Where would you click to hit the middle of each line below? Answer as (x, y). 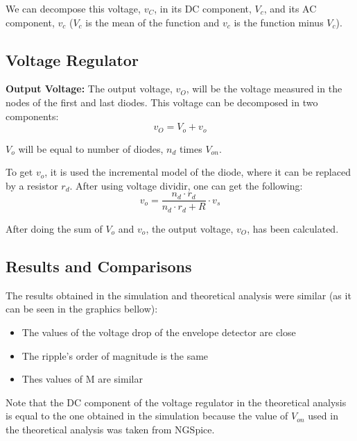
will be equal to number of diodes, (91, 148)
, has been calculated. (293, 228)
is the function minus (279, 22)
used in (323, 416)
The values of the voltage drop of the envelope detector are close (159, 332)
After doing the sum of (54, 228)
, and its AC (290, 8)
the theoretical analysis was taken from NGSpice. (110, 429)
